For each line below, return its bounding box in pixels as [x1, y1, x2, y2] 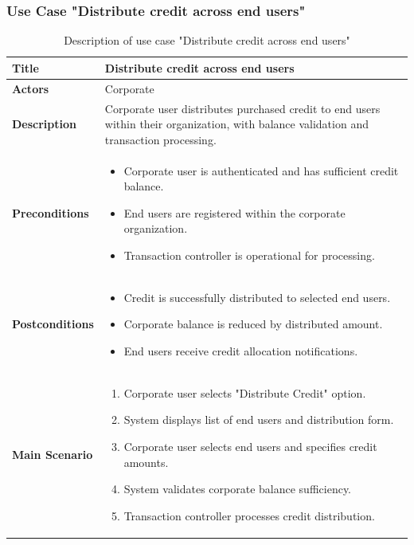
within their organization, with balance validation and [104, 116, 369, 132]
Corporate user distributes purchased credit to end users [104, 100, 381, 116]
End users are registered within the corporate [123, 204, 346, 221]
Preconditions [12, 204, 89, 221]
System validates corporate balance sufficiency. [123, 480, 352, 497]
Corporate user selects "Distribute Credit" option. [123, 384, 366, 401]
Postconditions [12, 316, 94, 332]
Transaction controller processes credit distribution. [123, 507, 375, 523]
